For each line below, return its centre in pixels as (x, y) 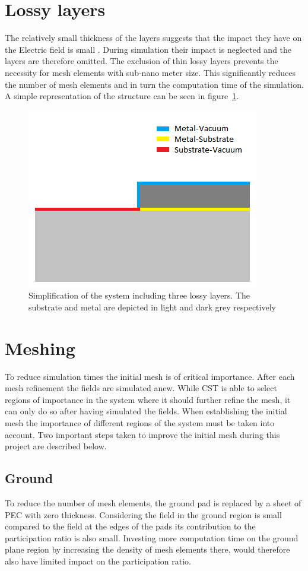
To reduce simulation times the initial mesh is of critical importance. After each (150, 376)
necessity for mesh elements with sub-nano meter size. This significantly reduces (150, 72)
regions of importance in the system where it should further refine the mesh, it (148, 399)
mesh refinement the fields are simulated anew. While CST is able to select (141, 388)
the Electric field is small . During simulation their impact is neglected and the (148, 49)
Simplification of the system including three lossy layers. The (139, 295)
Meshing (40, 348)
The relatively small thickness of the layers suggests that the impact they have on (153, 38)
